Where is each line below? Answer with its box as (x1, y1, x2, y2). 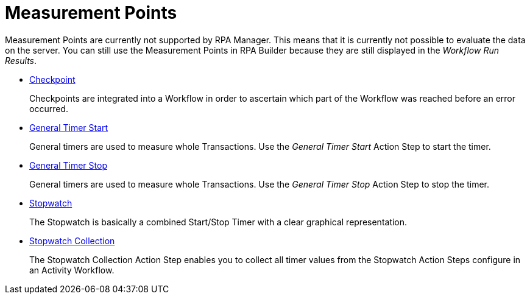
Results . (5, 55, 37, 66)
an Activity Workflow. (29, 264, 115, 275)
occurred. (29, 103, 68, 114)
